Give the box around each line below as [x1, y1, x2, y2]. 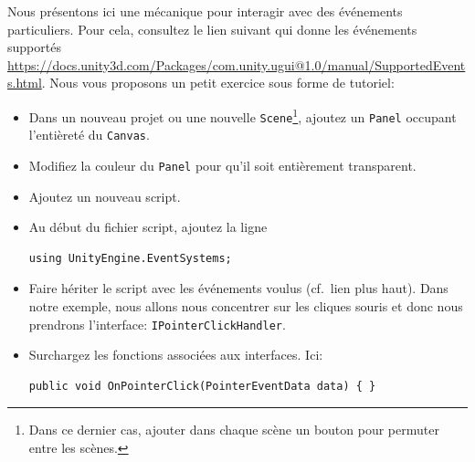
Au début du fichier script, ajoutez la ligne [28, 217, 268, 236]
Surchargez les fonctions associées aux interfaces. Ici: [28, 345, 323, 364]
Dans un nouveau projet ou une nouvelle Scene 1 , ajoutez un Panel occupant [28, 104, 457, 126]
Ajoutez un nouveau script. [28, 186, 181, 205]
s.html [7, 73, 42, 92]
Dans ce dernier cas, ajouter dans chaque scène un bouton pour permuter [28, 420, 439, 439]
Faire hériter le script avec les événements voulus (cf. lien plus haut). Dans [28, 278, 449, 298]
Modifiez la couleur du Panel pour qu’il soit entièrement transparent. [28, 155, 417, 174]
